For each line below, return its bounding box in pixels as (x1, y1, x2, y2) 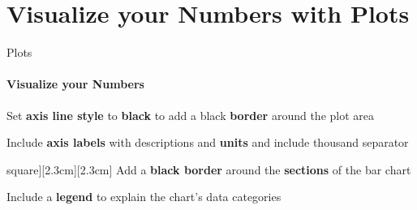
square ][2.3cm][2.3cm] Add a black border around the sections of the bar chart (6, 161, 411, 178)
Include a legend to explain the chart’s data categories (6, 188, 282, 205)
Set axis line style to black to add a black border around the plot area (6, 106, 375, 123)
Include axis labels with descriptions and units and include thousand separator (6, 134, 409, 151)
